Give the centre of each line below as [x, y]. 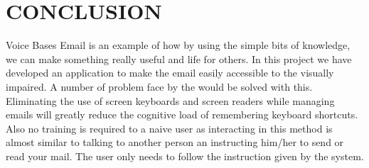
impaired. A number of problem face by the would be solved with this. [159, 86]
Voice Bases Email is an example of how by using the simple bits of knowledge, [178, 45]
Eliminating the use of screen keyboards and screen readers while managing [170, 100]
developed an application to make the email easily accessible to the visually [170, 73]
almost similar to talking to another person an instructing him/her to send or [175, 142]
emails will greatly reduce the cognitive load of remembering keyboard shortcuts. [182, 114]
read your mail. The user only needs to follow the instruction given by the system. [185, 156]
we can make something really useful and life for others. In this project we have [179, 58]
